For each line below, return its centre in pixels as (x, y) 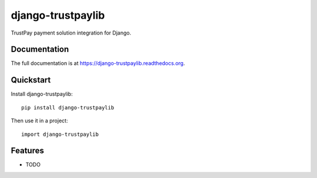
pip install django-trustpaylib (68, 107)
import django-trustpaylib (60, 134)
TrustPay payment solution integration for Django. (71, 33)
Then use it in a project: (39, 121)
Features (27, 151)
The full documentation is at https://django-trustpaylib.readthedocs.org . (98, 63)
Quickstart (31, 80)
